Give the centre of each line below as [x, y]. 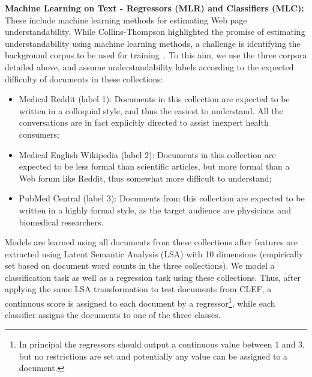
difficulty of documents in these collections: [84, 78]
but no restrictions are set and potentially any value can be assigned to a [153, 356]
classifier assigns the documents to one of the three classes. [113, 315]
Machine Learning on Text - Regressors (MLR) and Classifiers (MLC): [154, 8]
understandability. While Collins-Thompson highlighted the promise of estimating [155, 32]
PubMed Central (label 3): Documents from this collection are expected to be [162, 198]
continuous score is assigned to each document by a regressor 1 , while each [140, 302]
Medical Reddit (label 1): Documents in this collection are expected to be [154, 99]
